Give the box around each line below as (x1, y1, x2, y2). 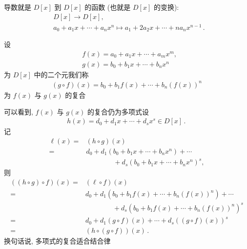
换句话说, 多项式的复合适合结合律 (4, 236, 111, 246)
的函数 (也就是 (84, 2, 131, 12)
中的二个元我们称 (34, 69, 89, 79)
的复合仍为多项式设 (87, 106, 149, 116)
